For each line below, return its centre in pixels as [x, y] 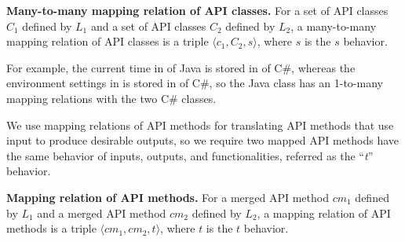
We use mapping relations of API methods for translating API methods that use [200, 125]
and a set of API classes [148, 26]
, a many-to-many [334, 26]
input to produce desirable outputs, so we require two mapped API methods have [202, 140]
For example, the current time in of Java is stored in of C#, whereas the [181, 67]
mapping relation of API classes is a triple [108, 41]
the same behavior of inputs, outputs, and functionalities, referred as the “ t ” [190, 155]
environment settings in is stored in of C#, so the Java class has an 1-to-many [195, 83]
